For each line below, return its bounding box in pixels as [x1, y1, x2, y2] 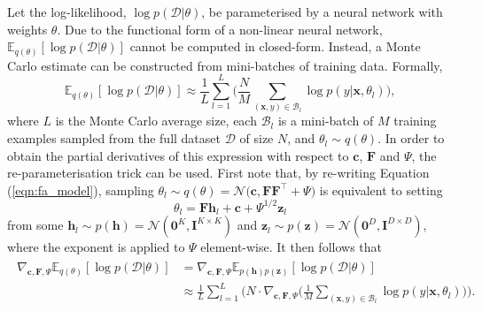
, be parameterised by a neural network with [201, 3, 443, 20]
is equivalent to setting [319, 180, 443, 199]
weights [7, 19, 48, 38]
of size [239, 129, 274, 148]
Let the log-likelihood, [7, 3, 127, 20]
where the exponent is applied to [7, 238, 185, 256]
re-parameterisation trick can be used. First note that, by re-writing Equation [7, 163, 430, 182]
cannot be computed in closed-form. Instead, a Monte [129, 37, 421, 56]
